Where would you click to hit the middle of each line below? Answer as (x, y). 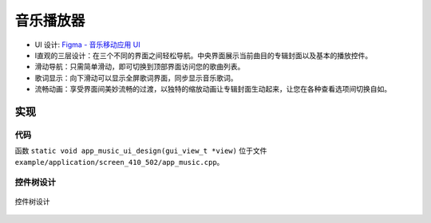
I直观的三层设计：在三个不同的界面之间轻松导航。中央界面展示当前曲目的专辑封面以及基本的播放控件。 (204, 55)
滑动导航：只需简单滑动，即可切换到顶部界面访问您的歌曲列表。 (140, 67)
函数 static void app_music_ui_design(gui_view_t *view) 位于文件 (141, 151)
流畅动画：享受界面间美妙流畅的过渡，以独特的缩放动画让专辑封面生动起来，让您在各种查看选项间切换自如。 (213, 89)
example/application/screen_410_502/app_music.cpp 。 (119, 162)
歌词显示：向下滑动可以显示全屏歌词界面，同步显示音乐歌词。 (136, 78)
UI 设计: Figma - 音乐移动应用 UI (87, 45)
